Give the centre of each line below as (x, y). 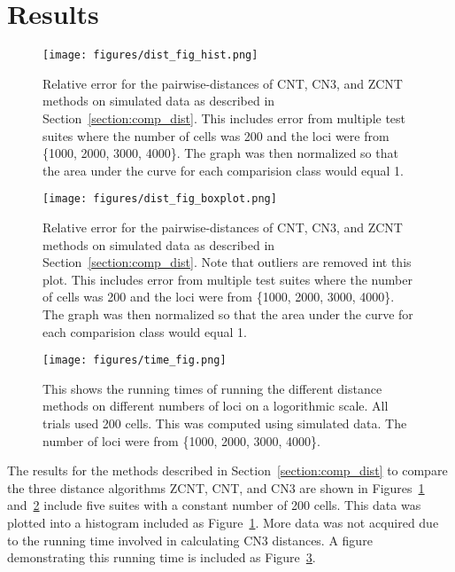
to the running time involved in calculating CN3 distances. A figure (190, 540)
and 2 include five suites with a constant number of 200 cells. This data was (214, 505)
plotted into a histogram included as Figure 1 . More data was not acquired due (223, 522)
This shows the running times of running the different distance (212, 388)
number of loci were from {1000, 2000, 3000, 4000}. (181, 440)
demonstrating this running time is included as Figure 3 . (162, 557)
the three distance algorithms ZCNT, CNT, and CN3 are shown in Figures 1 (216, 487)
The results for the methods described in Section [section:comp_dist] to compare (227, 470)
